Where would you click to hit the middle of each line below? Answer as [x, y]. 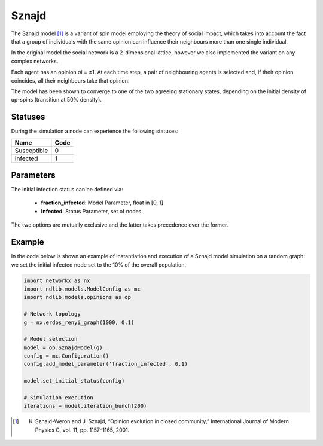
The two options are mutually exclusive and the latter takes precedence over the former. [120, 225]
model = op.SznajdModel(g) [63, 347]
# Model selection [51, 339]
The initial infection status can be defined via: [67, 190]
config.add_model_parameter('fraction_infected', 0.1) [106, 364]
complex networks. [35, 61]
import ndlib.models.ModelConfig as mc [82, 289]
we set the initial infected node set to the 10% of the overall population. [99, 265]
